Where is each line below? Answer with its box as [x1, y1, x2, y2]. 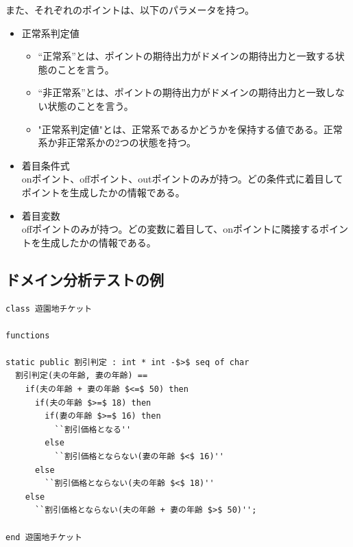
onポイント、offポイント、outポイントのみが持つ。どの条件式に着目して [21, 172, 343, 186]
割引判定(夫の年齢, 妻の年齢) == [15, 371, 148, 381]
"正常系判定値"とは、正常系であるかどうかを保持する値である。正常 [38, 121, 343, 136]
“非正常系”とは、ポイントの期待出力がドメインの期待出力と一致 [38, 85, 326, 100]
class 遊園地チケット [5, 303, 93, 314]
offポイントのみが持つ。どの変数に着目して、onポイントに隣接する [21, 222, 320, 236]
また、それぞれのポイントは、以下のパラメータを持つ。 [5, 3, 255, 16]
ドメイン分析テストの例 [5, 268, 164, 290]
